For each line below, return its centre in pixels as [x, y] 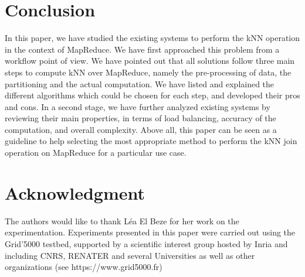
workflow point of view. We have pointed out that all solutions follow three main [150, 61]
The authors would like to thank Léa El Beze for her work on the [122, 220]
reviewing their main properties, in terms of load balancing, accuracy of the [140, 118]
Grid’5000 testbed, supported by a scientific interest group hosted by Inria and [146, 243]
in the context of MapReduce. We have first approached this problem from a [142, 49]
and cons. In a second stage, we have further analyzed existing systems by [138, 106]
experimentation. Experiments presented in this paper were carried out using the [150, 232]
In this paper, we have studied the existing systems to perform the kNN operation [152, 38]
